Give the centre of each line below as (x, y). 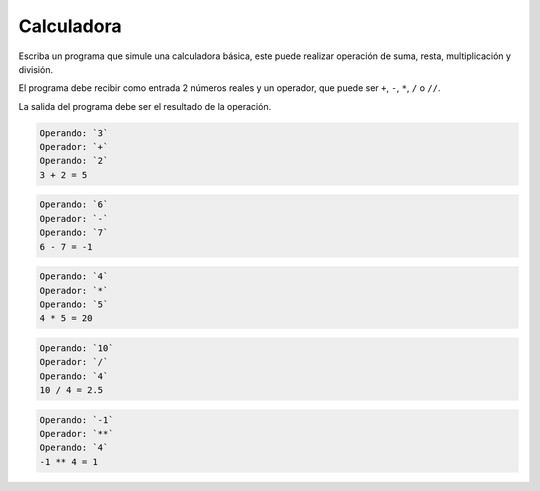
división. (36, 69)
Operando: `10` (76, 348)
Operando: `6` (74, 204)
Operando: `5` (74, 304)
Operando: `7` (74, 233)
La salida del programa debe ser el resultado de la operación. (145, 106)
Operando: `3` (74, 133)
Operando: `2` (74, 161)
